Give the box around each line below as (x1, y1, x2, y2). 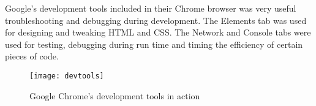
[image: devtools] (29, 71, 104, 80)
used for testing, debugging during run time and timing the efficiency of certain (5, 37, 303, 50)
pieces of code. (5, 50, 59, 62)
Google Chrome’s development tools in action (29, 89, 200, 102)
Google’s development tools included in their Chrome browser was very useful (5, 2, 296, 14)
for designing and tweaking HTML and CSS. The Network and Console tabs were (5, 26, 311, 39)
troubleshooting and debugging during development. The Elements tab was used (5, 13, 307, 26)
